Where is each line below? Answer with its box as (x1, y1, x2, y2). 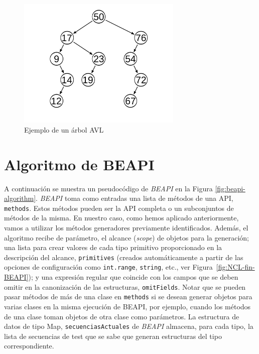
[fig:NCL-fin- (216, 262, 255, 272)
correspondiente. (4, 340, 54, 351)
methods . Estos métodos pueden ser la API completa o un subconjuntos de (4, 202, 234, 213)
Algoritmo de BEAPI (4, 154, 155, 174)
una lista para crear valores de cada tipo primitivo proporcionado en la (4, 242, 222, 253)
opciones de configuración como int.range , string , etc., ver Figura (4, 262, 213, 272)
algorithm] (4, 193, 36, 203)
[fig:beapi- (215, 183, 245, 193)
